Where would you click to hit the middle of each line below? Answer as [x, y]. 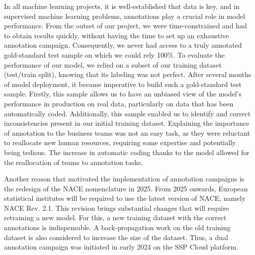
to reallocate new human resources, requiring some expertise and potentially [120, 142]
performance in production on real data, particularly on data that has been [119, 103]
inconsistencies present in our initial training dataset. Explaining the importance [127, 123]
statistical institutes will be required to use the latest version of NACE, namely [125, 198]
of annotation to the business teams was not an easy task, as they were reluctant [127, 132]
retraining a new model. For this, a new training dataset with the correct [115, 217]
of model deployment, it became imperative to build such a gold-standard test [123, 84]
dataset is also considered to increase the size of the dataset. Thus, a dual [116, 237]
